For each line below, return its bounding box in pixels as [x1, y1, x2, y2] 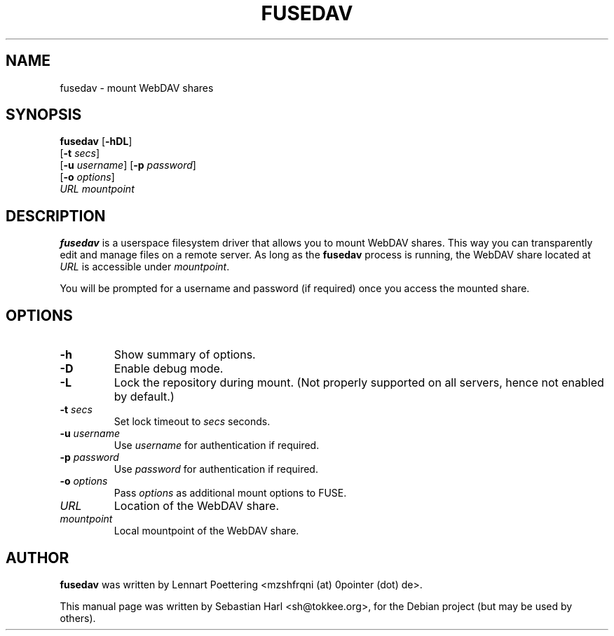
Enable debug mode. [114, 361, 224, 376]
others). [60, 611, 96, 624]
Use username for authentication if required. [114, 439, 320, 452]
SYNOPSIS [6, 106, 82, 124]
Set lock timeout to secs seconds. [114, 415, 271, 428]
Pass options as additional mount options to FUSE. [114, 487, 347, 499]
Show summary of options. [114, 347, 256, 362]
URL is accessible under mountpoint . [60, 261, 230, 273]
